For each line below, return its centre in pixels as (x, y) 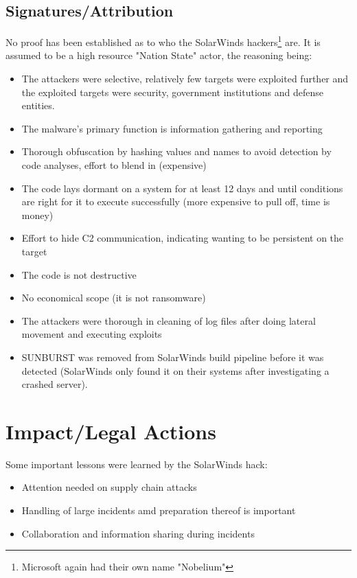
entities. (38, 105)
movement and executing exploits (92, 334)
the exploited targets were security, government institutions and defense (172, 92)
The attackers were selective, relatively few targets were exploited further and (185, 79)
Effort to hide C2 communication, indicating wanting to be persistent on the (183, 238)
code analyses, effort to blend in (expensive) (114, 165)
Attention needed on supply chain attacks (109, 487)
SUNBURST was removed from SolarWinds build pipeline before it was (173, 357)
